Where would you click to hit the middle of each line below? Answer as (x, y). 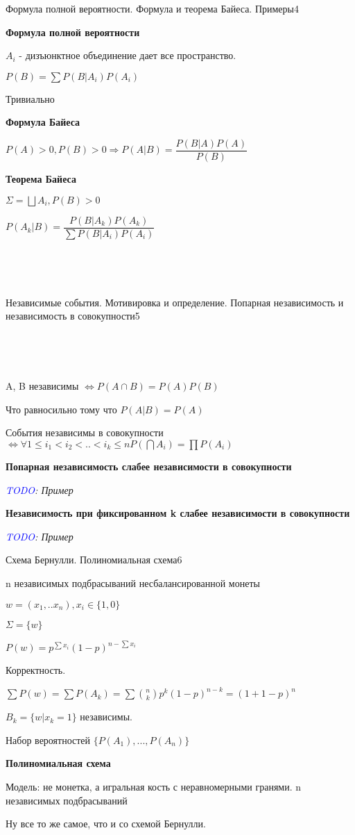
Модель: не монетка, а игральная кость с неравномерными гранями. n (154, 786)
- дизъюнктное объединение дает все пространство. (128, 55)
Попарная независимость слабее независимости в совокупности (149, 466)
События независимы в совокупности (85, 432)
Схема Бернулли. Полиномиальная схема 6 (94, 560)
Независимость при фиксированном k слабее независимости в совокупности (178, 513)
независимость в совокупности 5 (73, 316)
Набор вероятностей (48, 739)
